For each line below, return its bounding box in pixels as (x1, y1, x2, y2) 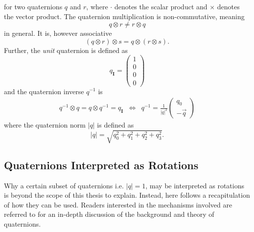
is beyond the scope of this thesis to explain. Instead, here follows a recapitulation (4, 190, 250, 200)
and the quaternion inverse (4, 86, 84, 96)
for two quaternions (4, 1, 63, 11)
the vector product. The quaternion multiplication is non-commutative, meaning (4, 11, 245, 21)
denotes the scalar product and (114, 1, 208, 11)
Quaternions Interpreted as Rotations (4, 157, 199, 172)
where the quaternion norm (4, 120, 86, 130)
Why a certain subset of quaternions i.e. (4, 180, 124, 190)
